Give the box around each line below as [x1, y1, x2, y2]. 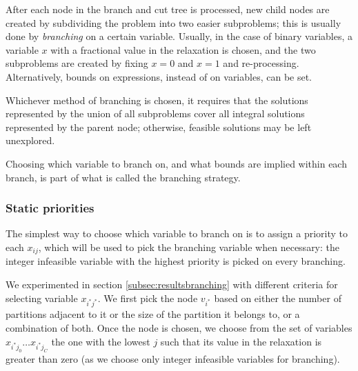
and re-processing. [223, 56, 299, 70]
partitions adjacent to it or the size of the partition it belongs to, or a [6, 307, 300, 321]
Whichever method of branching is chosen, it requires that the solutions [6, 92, 308, 107]
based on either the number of [214, 290, 341, 305]
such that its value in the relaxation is [160, 334, 322, 348]
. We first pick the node [97, 290, 198, 305]
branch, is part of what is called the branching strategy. [6, 170, 241, 184]
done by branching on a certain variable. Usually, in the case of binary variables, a [6, 29, 352, 43]
